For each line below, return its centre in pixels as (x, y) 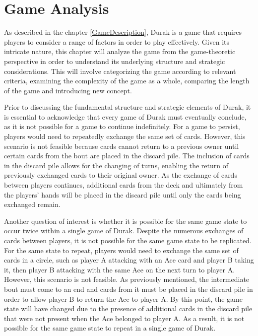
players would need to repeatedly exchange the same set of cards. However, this (125, 136)
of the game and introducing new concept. (68, 90)
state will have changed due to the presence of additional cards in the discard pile (128, 308)
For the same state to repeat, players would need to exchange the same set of (121, 250)
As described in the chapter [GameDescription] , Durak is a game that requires (123, 32)
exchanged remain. (32, 204)
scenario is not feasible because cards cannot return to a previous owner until (122, 146)
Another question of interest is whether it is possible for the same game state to (126, 221)
